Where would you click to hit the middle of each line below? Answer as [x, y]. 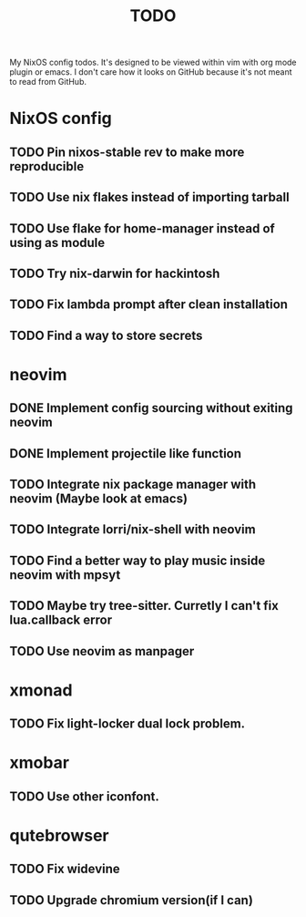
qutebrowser [59, 835]
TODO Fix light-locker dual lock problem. [127, 724]
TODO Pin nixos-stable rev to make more [127, 152]
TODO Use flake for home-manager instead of [142, 228]
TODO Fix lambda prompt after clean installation [149, 305]
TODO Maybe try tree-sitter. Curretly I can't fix [144, 606]
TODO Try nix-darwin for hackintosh [115, 273]
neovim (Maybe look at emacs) [99, 499]
